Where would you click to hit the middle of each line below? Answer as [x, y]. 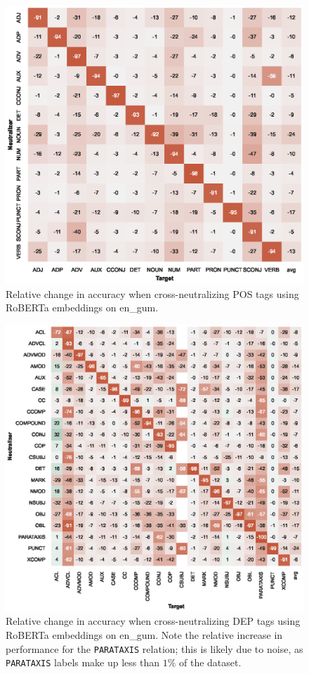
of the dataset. [210, 662]
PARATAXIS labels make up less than [83, 662]
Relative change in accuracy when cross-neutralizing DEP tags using [153, 621]
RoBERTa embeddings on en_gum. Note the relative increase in [144, 635]
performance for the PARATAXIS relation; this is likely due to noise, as [154, 648]
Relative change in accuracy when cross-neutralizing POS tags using [152, 293]
